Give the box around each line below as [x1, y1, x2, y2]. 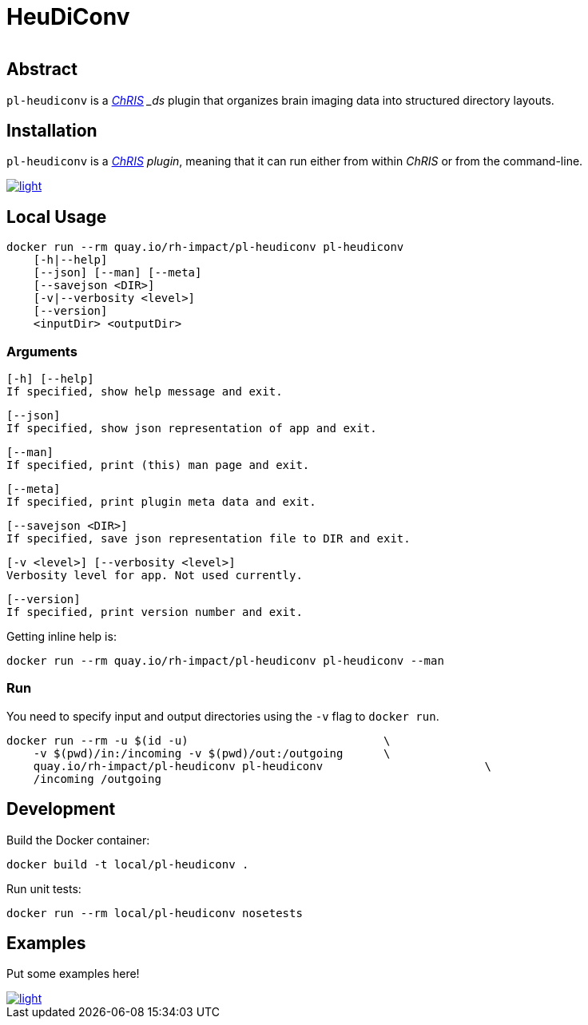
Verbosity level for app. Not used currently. [6, 569, 303, 582]
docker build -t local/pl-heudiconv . [6, 857, 249, 871]
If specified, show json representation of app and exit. [6, 422, 377, 435]
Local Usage [6, 206, 107, 227]
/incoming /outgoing [33, 772, 161, 785]
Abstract [6, 59, 77, 80]
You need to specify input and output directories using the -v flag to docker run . [6, 709, 439, 723]
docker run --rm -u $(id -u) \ [6, 733, 391, 747]
